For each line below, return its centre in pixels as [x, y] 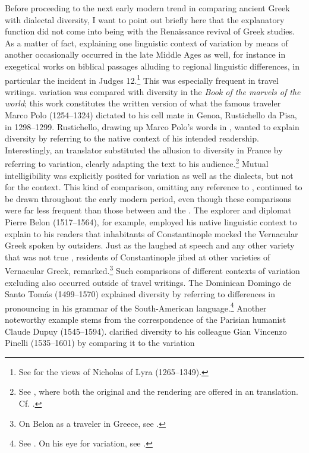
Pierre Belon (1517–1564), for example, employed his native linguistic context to [151, 222]
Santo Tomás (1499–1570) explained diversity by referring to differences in [140, 294]
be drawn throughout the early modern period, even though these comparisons [148, 198]
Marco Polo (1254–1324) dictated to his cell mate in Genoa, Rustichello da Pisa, [151, 115]
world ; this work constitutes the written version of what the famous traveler [143, 103]
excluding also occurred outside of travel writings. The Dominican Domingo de [148, 282]
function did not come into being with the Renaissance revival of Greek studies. [150, 31]
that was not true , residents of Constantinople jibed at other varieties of [138, 257]
